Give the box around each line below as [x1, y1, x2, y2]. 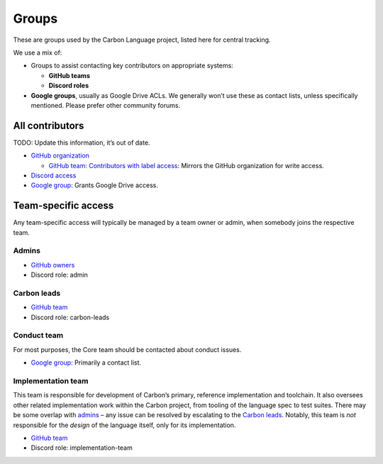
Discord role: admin [30, 270, 89, 280]
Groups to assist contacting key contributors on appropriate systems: [30, 61, 233, 70]
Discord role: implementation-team [30, 443, 133, 452]
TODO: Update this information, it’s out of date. [13, 138, 150, 147]
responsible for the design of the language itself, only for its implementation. [13, 421, 236, 429]
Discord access [30, 171, 77, 179]
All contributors [13, 119, 84, 131]
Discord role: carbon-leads [30, 313, 110, 321]
